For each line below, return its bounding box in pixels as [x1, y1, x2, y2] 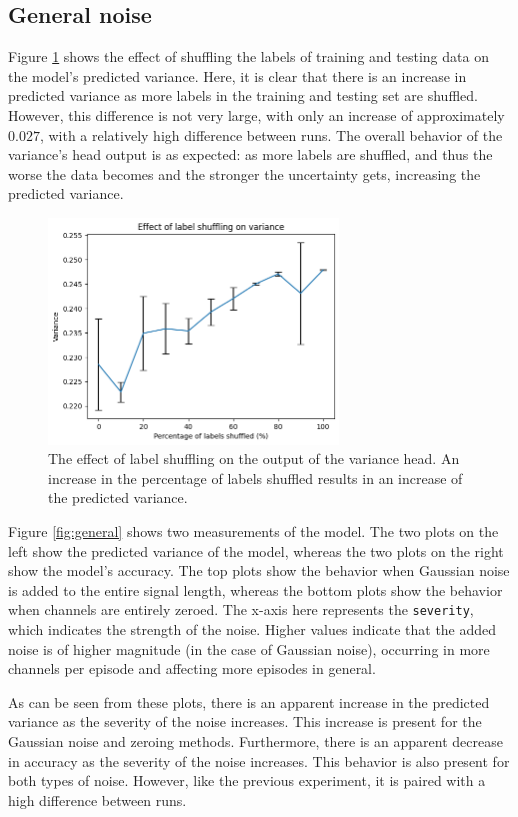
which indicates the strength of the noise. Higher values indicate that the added [8, 619, 497, 640]
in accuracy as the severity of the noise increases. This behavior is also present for [8, 750, 510, 771]
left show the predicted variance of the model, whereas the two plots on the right [8, 540, 504, 561]
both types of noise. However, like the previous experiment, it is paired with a [8, 770, 486, 791]
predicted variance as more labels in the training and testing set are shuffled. [8, 85, 478, 106]
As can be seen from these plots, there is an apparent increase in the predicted [8, 691, 490, 712]
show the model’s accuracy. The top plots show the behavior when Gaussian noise [8, 560, 510, 581]
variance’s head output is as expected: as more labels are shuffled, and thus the [8, 144, 493, 165]
